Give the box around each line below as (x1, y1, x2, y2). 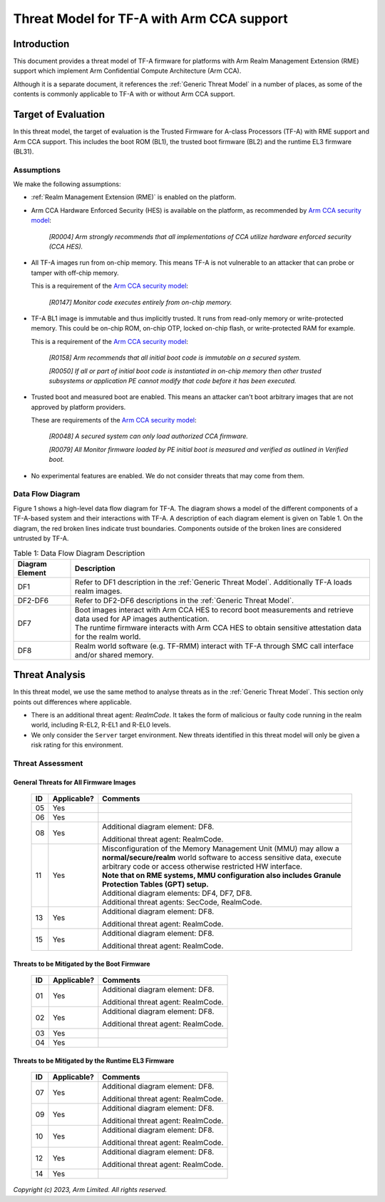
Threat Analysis (13, 669, 86, 681)
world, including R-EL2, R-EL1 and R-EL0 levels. (31, 721, 171, 729)
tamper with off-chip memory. (31, 268, 119, 277)
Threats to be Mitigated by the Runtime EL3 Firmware (13, 1056, 175, 1065)
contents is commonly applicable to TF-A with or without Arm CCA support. (13, 90, 235, 99)
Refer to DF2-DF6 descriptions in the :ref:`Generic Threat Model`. (75, 595, 294, 605)
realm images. (75, 586, 123, 596)
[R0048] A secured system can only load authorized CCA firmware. (48, 432, 249, 440)
